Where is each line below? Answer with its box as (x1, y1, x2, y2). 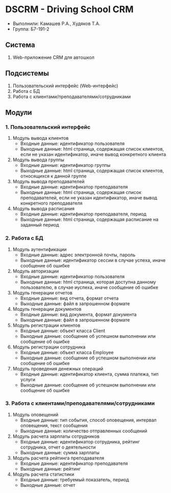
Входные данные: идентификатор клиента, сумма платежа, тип (20, 371, 159, 377)
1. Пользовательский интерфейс (5, 124, 91, 131)
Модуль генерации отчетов (12, 289, 72, 295)
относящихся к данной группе (20, 173, 87, 179)
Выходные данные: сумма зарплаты (20, 449, 100, 455)
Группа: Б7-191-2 (12, 26, 50, 32)
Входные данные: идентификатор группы (20, 162, 111, 168)
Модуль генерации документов (12, 306, 82, 312)
